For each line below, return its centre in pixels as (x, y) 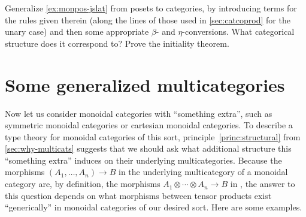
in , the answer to (263, 184)
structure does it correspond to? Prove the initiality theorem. (117, 43)
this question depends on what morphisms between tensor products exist (138, 195)
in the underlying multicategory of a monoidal (203, 172)
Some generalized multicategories (145, 84)
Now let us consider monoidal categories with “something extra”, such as (139, 113)
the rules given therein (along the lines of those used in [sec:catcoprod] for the (148, 19)
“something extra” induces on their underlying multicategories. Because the (143, 160)
